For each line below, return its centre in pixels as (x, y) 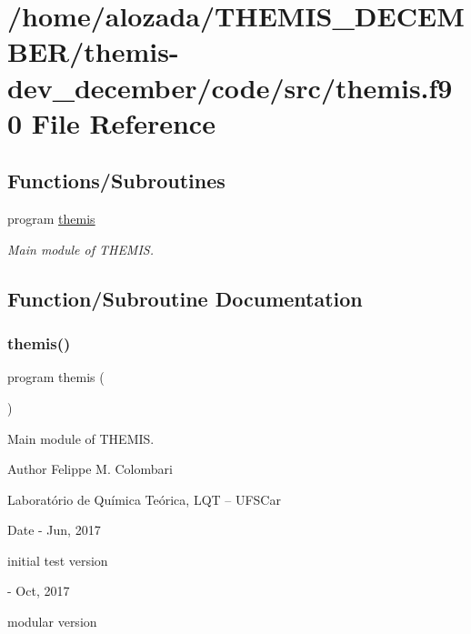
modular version (52, 622)
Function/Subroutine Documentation (185, 298)
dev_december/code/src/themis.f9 (230, 87)
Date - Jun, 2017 (54, 530)
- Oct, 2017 (39, 591)
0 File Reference (111, 122)
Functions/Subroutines (116, 181)
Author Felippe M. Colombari (90, 469)
